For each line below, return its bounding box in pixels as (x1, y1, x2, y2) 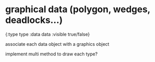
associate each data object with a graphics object (5, 41, 109, 47)
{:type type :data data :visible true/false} (5, 31, 90, 37)
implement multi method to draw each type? (5, 51, 98, 57)
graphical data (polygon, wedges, (5, 4, 150, 15)
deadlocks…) (5, 14, 63, 26)
